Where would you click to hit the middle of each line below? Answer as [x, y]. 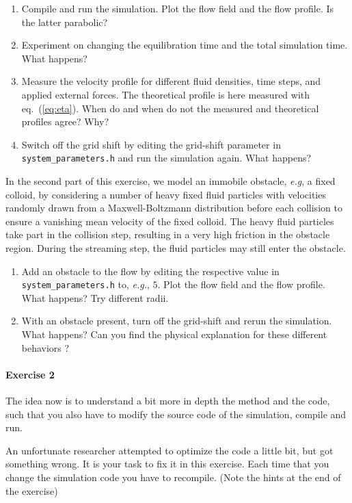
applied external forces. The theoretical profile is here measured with [166, 94]
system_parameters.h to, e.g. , [85, 284]
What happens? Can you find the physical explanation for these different [174, 334]
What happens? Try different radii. [95, 297]
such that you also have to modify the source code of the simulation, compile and [176, 414]
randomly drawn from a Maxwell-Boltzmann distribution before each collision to [174, 208]
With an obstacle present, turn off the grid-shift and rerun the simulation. [177, 321]
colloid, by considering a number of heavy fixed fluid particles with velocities [166, 194]
